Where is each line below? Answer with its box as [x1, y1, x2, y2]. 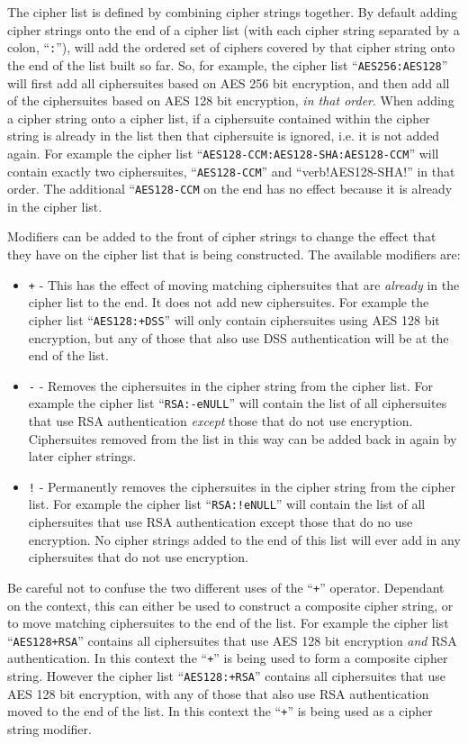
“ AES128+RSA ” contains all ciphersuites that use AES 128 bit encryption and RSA [7, 631, 457, 649]
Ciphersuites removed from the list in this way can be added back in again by [28, 429, 457, 448]
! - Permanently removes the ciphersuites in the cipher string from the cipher [28, 476, 455, 495]
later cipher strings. [28, 447, 137, 466]
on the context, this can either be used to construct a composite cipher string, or [7, 595, 454, 614]
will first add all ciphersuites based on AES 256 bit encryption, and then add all [7, 73, 450, 92]
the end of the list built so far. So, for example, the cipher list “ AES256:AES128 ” [7, 55, 448, 74]
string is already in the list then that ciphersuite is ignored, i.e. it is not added [7, 126, 440, 145]
